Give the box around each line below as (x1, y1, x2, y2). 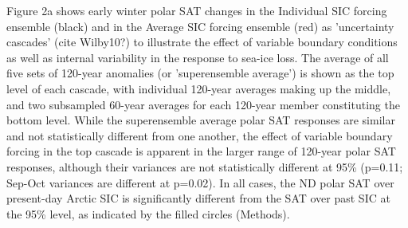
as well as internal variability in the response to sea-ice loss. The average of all (6, 49, 389, 65)
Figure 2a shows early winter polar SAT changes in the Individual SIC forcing (6, 2, 387, 18)
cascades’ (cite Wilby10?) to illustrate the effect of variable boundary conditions (6, 33, 398, 50)
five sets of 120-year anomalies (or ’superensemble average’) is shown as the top (6, 65, 394, 81)
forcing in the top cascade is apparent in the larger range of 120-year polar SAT (6, 143, 396, 159)
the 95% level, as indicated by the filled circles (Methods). (6, 205, 290, 222)
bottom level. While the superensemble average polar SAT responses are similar (6, 112, 395, 128)
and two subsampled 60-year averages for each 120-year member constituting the (6, 96, 400, 112)
